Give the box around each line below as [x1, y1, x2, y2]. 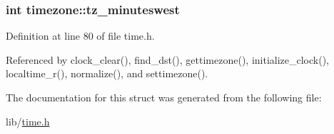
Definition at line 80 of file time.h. [6, 28, 155, 43]
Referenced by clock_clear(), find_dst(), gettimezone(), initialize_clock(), [6, 52, 330, 67]
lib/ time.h [6, 113, 50, 128]
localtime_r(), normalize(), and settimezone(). [6, 66, 208, 81]
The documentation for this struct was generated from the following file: [6, 90, 322, 104]
